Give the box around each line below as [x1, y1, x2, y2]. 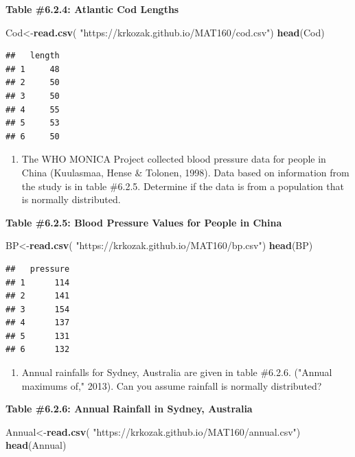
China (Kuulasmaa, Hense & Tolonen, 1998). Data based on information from [21, 165, 350, 179]
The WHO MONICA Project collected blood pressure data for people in [21, 152, 326, 166]
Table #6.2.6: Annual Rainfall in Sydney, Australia [5, 401, 253, 416]
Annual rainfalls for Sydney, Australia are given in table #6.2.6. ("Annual [21, 365, 332, 379]
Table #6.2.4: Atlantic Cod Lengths [5, 2, 179, 16]
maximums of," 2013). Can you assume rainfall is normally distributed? [21, 378, 322, 392]
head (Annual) [5, 438, 67, 452]
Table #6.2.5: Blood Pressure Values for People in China [5, 215, 282, 229]
